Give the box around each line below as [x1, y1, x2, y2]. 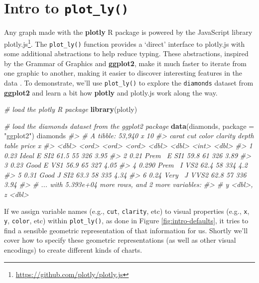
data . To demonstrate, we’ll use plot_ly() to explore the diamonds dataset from [4, 77, 254, 88]
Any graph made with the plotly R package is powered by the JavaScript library [4, 27, 253, 37]
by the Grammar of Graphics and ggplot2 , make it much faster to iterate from [4, 58, 247, 68]
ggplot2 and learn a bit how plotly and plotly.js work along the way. [4, 87, 218, 97]
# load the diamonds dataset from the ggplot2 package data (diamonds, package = [4, 120, 255, 131]
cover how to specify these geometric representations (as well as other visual [4, 235, 236, 245]
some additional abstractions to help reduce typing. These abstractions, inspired [4, 48, 249, 59]
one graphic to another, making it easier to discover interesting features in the [4, 68, 243, 78]
